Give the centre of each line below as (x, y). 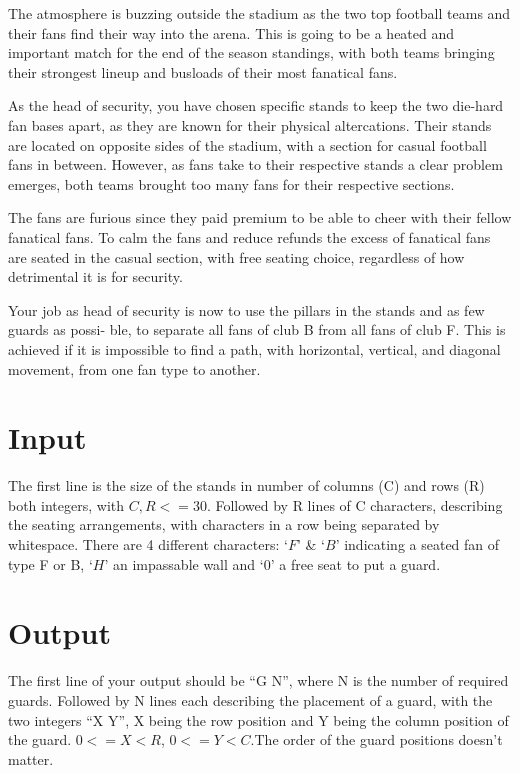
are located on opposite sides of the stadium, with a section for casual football (247, 144)
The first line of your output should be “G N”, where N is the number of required (258, 680)
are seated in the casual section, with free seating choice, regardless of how (236, 256)
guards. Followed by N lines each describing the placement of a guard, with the (250, 699)
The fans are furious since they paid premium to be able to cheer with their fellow (260, 217)
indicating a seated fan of (422, 544)
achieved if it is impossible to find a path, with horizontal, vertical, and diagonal (254, 348)
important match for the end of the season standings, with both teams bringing (251, 52)
